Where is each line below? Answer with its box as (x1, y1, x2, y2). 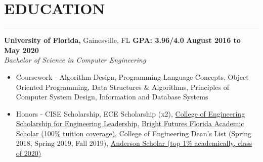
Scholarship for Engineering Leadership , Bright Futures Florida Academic (16, 118, 244, 129)
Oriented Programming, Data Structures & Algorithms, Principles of (16, 81, 229, 92)
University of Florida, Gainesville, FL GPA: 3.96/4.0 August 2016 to (4, 35, 241, 45)
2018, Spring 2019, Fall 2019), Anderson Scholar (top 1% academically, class (16, 138, 252, 148)
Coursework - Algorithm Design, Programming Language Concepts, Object (16, 71, 249, 82)
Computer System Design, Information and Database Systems (16, 91, 208, 102)
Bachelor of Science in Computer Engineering (4, 55, 146, 65)
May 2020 (4, 44, 39, 55)
